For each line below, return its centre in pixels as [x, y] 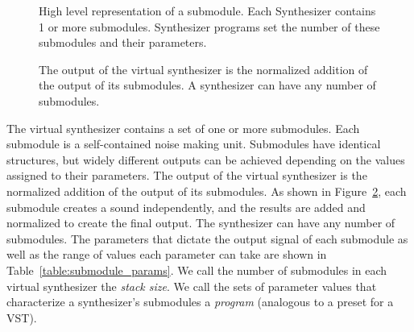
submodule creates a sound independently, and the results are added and [186, 207]
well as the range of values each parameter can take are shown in [167, 254]
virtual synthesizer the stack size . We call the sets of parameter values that [192, 286]
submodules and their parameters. [123, 42]
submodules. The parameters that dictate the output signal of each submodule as [207, 238]
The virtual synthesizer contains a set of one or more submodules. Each [183, 128]
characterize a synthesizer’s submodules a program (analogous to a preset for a [200, 302]
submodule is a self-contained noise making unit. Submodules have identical [194, 144]
